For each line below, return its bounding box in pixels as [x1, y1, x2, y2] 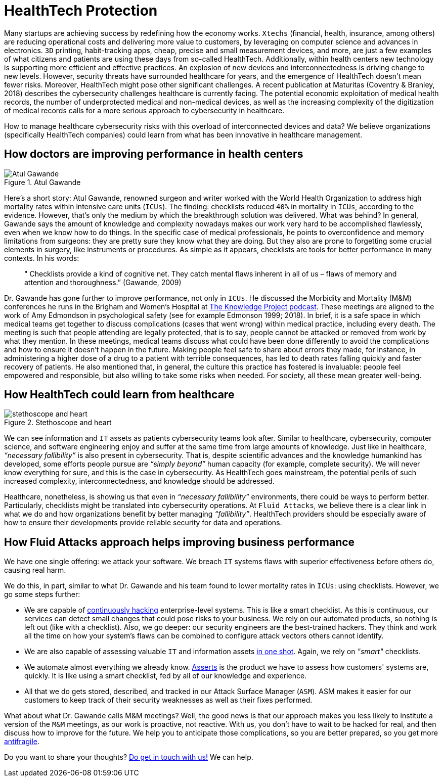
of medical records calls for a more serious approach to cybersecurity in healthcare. [4, 106, 285, 115]
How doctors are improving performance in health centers [4, 148, 303, 161]
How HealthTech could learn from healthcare [4, 388, 235, 401]
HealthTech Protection [4, 2, 158, 19]
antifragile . [4, 737, 39, 746]
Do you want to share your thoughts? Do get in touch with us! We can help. [4, 753, 253, 762]
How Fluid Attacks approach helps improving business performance [4, 535, 355, 548]
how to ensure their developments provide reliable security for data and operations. [4, 518, 282, 527]
